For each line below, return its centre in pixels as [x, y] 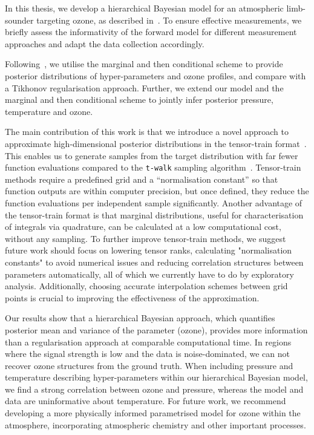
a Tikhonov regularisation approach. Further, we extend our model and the [144, 87]
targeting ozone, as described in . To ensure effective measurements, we [169, 20]
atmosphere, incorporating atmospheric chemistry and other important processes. [155, 424]
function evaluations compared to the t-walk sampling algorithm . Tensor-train [153, 167]
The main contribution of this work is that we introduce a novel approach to [147, 132]
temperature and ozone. [49, 111]
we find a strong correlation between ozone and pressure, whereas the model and [154, 389]
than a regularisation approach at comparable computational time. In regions [148, 342]
